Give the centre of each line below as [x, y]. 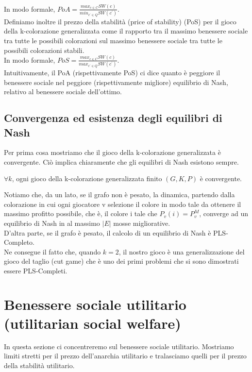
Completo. [19, 242]
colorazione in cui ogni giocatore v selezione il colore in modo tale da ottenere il [123, 204]
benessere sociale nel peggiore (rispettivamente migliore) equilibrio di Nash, [116, 82]
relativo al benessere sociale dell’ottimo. [63, 92]
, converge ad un [224, 213]
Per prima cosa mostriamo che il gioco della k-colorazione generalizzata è [112, 152]
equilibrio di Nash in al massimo [52, 223]
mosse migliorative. [142, 223]
